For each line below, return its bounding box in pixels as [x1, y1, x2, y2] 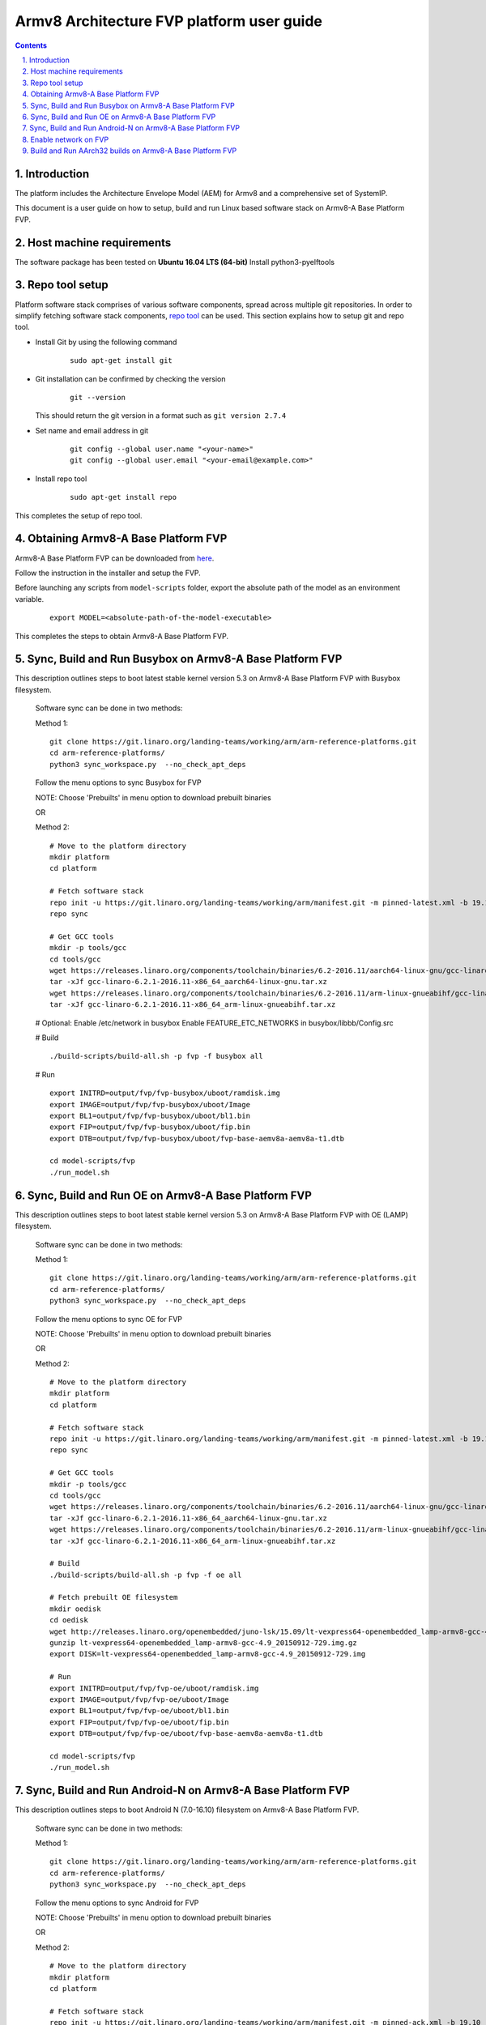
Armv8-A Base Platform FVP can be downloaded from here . [15, 553, 215, 563]
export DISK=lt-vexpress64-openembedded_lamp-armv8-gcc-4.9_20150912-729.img [49, 1649, 366, 1659]
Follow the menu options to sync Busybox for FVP [35, 778, 202, 787]
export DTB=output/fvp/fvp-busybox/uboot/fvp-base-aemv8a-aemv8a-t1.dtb [49, 1134, 344, 1143]
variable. [15, 594, 45, 603]
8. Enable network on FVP [22, 134, 109, 144]
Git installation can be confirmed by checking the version [35, 373, 226, 384]
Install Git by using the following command [35, 337, 177, 347]
